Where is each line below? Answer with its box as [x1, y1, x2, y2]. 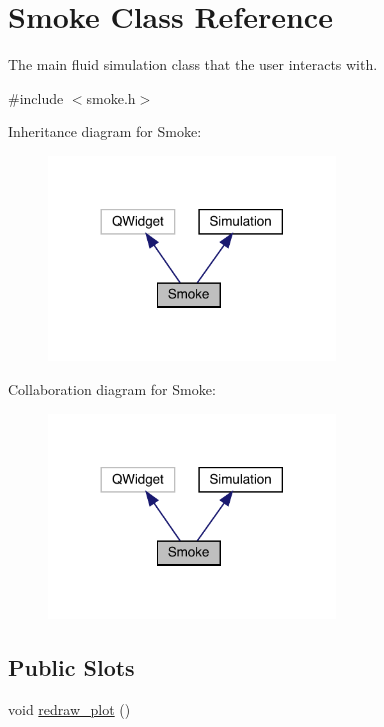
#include [8, 87, 64, 108]
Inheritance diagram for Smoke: [8, 121, 202, 142]
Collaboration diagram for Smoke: [8, 378, 216, 399]
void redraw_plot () [8, 698, 131, 719]
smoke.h [86, 87, 136, 108]
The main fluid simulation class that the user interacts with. [8, 54, 378, 75]
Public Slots [8, 651, 135, 682]
